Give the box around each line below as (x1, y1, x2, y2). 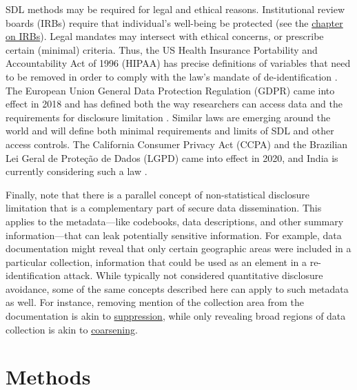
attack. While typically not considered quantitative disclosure (63, 268, 323, 283)
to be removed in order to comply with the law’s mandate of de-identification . (6, 69, 338, 83)
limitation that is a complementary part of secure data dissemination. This (6, 201, 322, 215)
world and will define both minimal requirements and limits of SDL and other (6, 123, 334, 138)
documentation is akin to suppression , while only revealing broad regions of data (6, 309, 346, 323)
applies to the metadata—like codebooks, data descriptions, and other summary (6, 214, 344, 228)
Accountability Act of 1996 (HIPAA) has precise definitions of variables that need (6, 56, 351, 70)
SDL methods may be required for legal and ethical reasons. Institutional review (6, 2, 345, 16)
